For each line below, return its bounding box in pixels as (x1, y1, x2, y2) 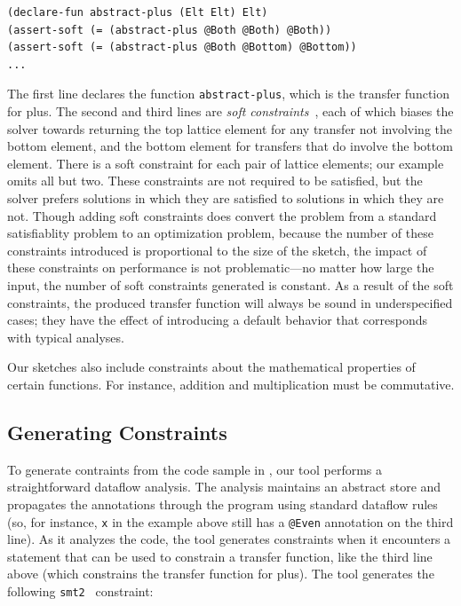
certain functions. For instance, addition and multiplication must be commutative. (7, 374, 455, 393)
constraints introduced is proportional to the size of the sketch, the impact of (7, 240, 427, 259)
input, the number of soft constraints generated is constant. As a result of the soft (7, 275, 454, 294)
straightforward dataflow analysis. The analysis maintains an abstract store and (7, 477, 441, 496)
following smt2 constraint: (7, 581, 154, 600)
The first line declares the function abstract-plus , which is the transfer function (7, 84, 449, 103)
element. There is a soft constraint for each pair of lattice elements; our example (7, 153, 444, 172)
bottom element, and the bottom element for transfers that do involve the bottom (7, 137, 453, 155)
